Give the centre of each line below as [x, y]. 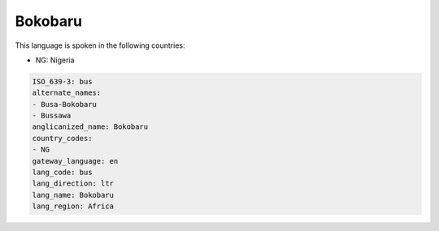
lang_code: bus [62, 173]
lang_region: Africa [73, 206]
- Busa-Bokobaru [65, 104]
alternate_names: [67, 93]
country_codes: [62, 138]
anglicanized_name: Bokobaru [90, 127]
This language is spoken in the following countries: [100, 45]
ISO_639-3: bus [62, 81]
